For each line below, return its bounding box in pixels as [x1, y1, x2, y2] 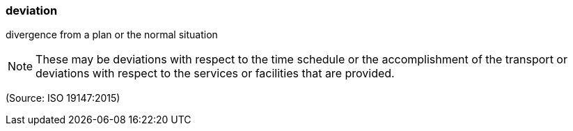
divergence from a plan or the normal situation [6, 29, 218, 41]
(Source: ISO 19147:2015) [6, 92, 120, 105]
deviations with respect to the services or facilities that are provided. [36, 66, 395, 81]
